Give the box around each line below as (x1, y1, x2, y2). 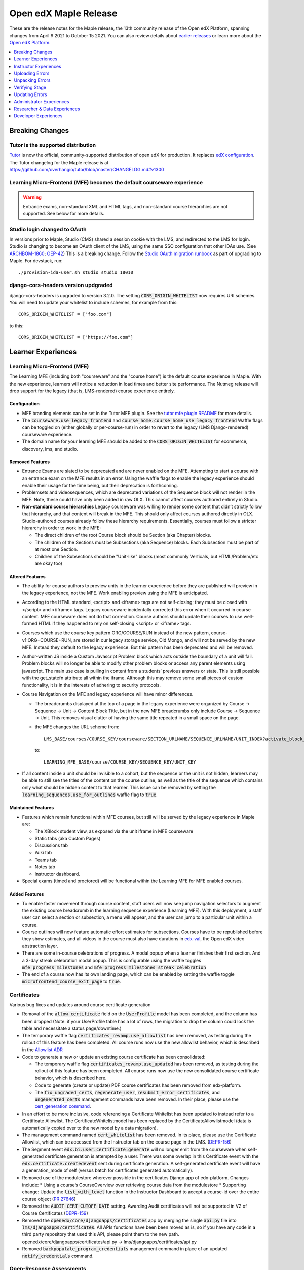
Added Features (9, 891, 44, 897)
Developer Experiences (14, 113, 63, 119)
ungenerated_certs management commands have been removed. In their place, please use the (34, 1096, 239, 1102)
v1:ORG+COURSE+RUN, (22, 637, 73, 643)
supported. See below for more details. (23, 210, 105, 216)
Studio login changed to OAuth (9, 226, 87, 233)
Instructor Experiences (14, 63, 62, 69)
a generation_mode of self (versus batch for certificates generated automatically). (22, 1167, 194, 1173)
